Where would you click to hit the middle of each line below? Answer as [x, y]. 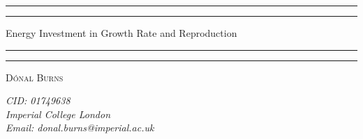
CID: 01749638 [38, 100]
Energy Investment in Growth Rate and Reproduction [121, 33]
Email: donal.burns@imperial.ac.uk [80, 128]
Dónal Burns [35, 77]
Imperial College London [58, 114]
